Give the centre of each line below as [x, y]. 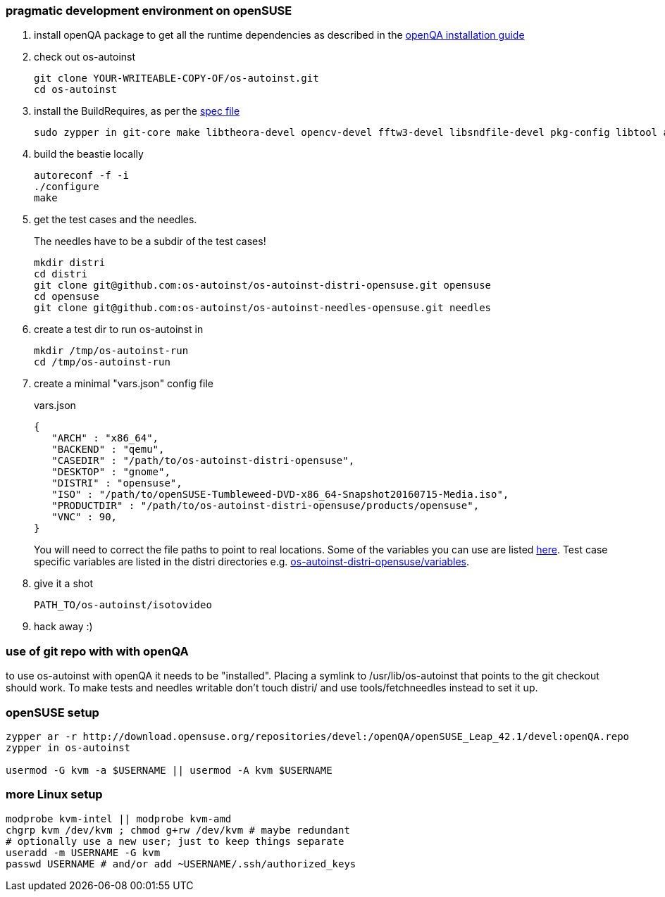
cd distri [61, 274]
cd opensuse [67, 297]
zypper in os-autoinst [68, 747]
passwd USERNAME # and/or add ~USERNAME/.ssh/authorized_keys [181, 864]
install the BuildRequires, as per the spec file [137, 111]
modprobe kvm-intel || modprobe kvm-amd [119, 818]
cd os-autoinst [76, 90]
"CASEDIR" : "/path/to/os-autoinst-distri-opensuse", [203, 461]
